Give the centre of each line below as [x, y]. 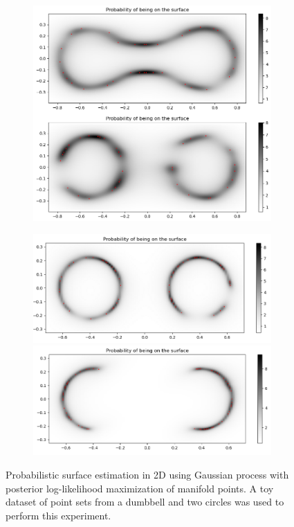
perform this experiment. [58, 515]
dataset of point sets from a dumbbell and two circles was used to [145, 502]
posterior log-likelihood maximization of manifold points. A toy [140, 488]
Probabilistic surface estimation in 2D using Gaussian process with [147, 475]
